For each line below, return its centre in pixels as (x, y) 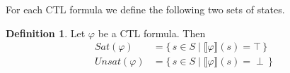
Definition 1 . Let (46, 33)
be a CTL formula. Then (152, 33)
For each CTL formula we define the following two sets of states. (145, 9)
